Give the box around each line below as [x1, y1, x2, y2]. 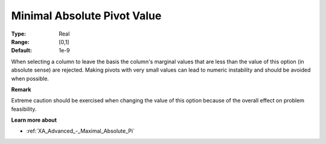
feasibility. [11, 105, 37, 113]
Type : [11, 30, 27, 37]
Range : [11, 38, 30, 45]
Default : [11, 47, 33, 54]
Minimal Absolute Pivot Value [11, 9, 162, 22]
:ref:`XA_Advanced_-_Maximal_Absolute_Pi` [26, 127, 135, 135]
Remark [11, 86, 31, 93]
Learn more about [11, 116, 57, 124]
